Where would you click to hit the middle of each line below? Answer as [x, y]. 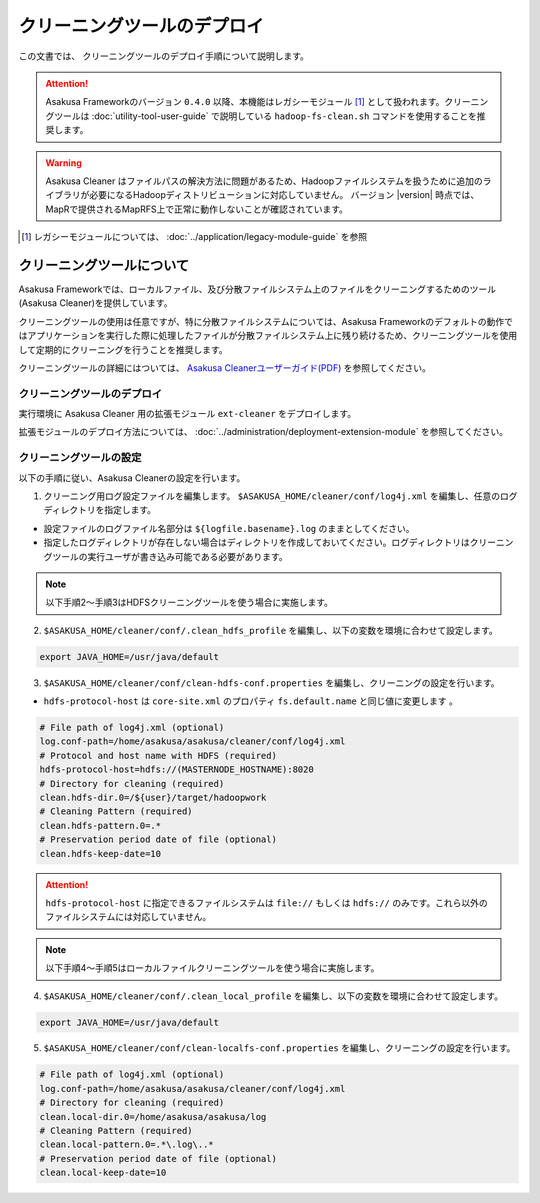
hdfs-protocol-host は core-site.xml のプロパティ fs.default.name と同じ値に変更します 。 [251, 701]
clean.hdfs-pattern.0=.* [100, 825]
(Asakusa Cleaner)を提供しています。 [95, 303]
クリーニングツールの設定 [80, 458]
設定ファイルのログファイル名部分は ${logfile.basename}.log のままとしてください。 [229, 528]
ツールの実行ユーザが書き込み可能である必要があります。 [170, 556]
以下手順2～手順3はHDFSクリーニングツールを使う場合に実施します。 [189, 602]
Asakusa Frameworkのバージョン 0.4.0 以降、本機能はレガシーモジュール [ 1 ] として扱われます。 [245, 102]
